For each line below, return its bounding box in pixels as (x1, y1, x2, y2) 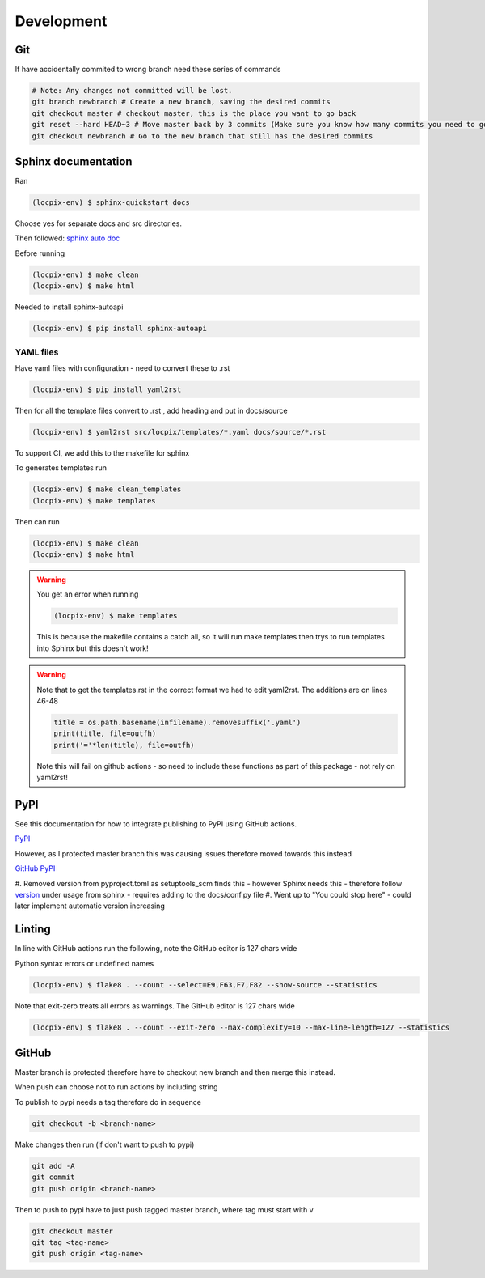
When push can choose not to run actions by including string (15, 1082, 218, 1092)
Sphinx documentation (15, 155, 133, 169)
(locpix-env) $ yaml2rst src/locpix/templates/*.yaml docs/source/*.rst (32, 427, 327, 436)
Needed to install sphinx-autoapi (15, 302, 124, 312)
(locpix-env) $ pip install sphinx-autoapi (32, 324, 208, 333)
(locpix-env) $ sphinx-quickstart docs (32, 198, 190, 207)
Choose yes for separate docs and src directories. (15, 219, 182, 228)
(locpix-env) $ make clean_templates (32, 485, 182, 494)
